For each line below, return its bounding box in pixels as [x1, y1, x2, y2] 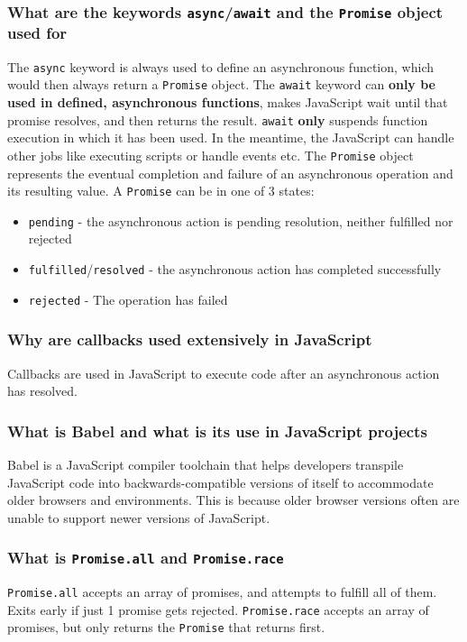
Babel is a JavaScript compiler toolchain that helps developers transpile [7, 454, 404, 473]
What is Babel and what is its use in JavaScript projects [7, 419, 427, 442]
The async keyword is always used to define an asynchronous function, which [7, 57, 434, 76]
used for [7, 22, 68, 44]
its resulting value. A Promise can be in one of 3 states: [7, 181, 315, 200]
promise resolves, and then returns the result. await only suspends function [7, 110, 428, 129]
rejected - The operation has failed [28, 289, 228, 308]
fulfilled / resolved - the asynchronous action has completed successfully [28, 260, 442, 279]
